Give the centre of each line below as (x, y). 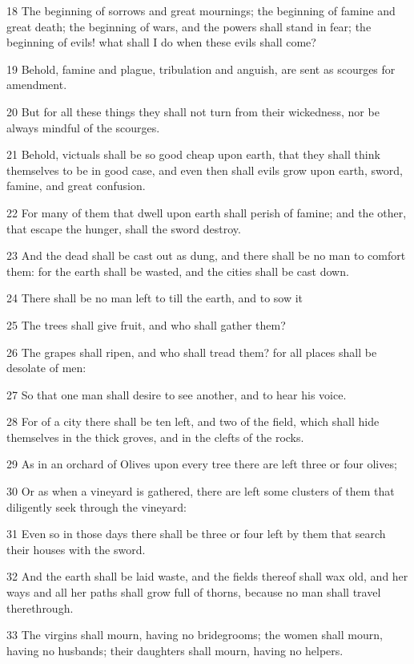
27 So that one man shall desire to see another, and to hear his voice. (177, 394)
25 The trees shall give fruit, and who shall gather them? (146, 324)
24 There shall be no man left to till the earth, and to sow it (155, 298)
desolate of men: (46, 368)
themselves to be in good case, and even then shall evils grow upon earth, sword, (205, 170)
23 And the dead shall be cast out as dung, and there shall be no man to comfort (206, 255)
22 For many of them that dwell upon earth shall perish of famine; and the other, (207, 212)
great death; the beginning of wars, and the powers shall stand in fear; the (189, 26)
